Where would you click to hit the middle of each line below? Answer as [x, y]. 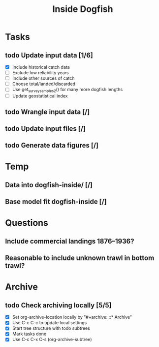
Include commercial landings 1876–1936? [70, 241]
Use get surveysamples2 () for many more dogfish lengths [67, 90]
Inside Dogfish [83, 9]
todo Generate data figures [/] [52, 145]
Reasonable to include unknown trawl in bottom [80, 258]
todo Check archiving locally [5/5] [58, 305]
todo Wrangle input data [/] [48, 112]
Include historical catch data [41, 67]
